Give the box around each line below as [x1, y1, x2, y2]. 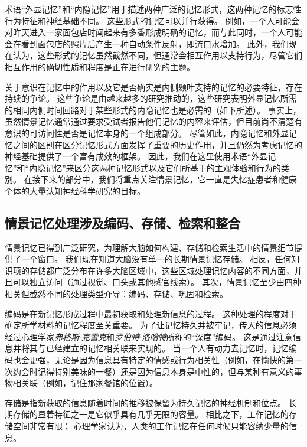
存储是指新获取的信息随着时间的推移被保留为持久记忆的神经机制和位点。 [5, 396, 286, 409]
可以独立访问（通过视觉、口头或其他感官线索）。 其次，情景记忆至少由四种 [12, 276, 301, 288]
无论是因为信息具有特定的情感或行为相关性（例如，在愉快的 [54, 354, 286, 366]
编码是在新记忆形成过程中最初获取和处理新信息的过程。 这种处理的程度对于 [5, 307, 297, 319]
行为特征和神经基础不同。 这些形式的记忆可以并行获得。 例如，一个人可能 [5, 14, 292, 27]
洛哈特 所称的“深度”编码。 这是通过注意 [141, 330, 293, 342]
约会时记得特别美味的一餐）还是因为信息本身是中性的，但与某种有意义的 [12, 365, 294, 377]
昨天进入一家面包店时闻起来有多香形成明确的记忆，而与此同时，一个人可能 [12, 26, 302, 38]
